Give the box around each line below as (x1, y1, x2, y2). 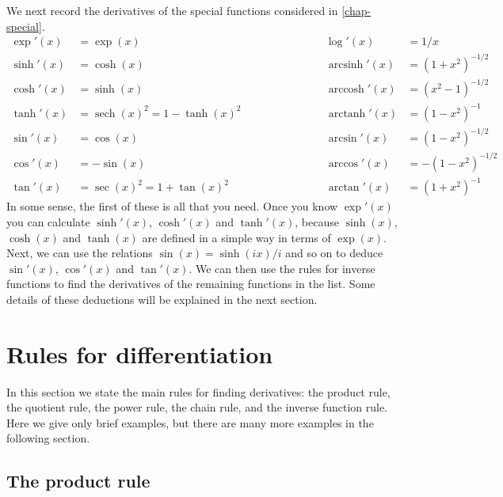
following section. (6, 430, 90, 446)
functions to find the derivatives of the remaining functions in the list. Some (6, 275, 375, 292)
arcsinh (328, 59, 364, 70)
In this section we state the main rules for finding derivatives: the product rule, (6, 383, 391, 400)
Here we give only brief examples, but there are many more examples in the (6, 414, 374, 431)
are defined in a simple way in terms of (142, 229, 331, 245)
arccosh (328, 84, 364, 96)
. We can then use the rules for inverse (189, 260, 375, 276)
